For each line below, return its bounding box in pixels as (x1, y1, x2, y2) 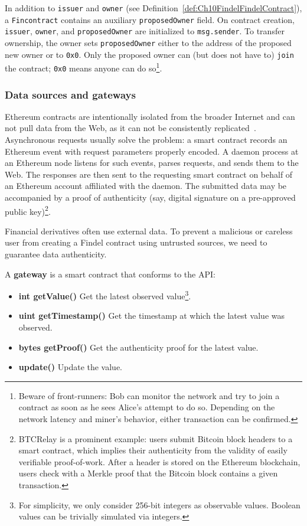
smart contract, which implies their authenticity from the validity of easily (18, 444, 288, 456)
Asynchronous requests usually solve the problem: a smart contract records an (5, 133, 288, 145)
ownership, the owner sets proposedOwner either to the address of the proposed (5, 36, 292, 48)
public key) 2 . (5, 203, 51, 217)
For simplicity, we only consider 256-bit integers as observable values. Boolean (18, 498, 301, 511)
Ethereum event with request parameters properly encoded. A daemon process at (5, 145, 299, 157)
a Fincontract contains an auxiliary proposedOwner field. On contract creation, (5, 13, 295, 25)
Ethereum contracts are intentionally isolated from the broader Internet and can (5, 110, 295, 122)
